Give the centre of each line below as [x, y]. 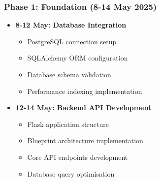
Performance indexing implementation [85, 91]
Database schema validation [69, 74]
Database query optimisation [71, 173]
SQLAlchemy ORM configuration [78, 58]
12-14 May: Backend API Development [83, 107]
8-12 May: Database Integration [71, 25]
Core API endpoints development [78, 157]
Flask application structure [68, 124]
